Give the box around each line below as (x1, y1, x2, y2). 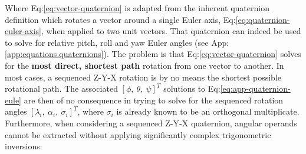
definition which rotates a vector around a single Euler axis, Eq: (5, 13, 236, 25)
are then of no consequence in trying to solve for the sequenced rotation (24, 93, 284, 106)
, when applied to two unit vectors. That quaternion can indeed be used (41, 25, 301, 37)
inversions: (5, 140, 42, 152)
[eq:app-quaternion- (220, 82, 291, 95)
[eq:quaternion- (235, 13, 290, 25)
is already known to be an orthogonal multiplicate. (116, 105, 300, 118)
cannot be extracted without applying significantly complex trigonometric (5, 128, 271, 140)
